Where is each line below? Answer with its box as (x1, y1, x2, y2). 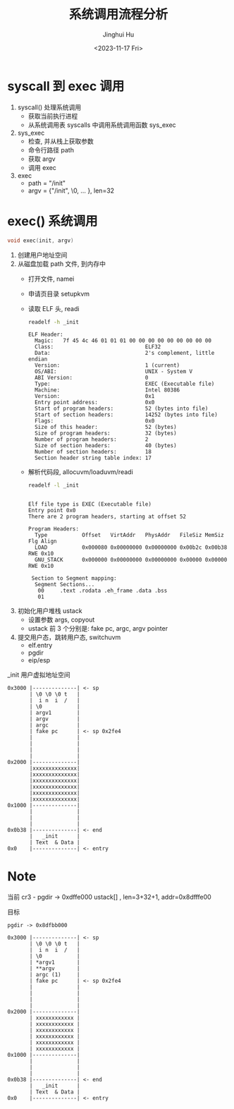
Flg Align (27, 538, 58, 545)
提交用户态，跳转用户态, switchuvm (17, 633, 121, 642)
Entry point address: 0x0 (34, 399, 155, 406)
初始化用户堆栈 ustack (17, 607, 82, 615)
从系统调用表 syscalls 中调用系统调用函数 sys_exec (27, 121, 176, 129)
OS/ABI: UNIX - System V (34, 368, 192, 375)
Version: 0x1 (34, 393, 155, 400)
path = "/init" (27, 178, 66, 187)
